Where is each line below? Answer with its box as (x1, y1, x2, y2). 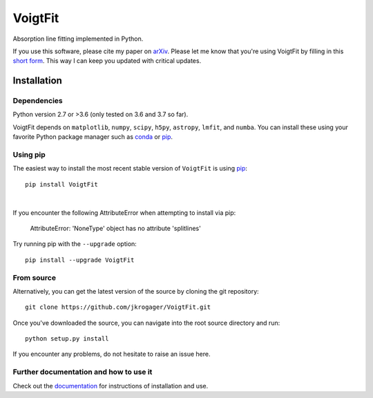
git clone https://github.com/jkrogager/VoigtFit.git (25, 303, 211, 311)
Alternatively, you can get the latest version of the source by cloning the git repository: (12, 287, 259, 295)
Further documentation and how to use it (12, 367, 153, 377)
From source (12, 273, 57, 283)
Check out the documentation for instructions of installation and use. (12, 381, 209, 390)
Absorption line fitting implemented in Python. (12, 35, 144, 43)
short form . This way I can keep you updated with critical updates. (12, 57, 202, 65)
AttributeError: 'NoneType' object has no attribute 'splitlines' (30, 224, 202, 232)
